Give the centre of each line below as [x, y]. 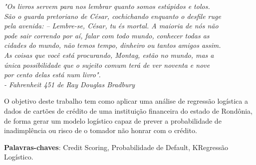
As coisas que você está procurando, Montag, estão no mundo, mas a [109, 55]
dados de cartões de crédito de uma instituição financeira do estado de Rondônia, [128, 110]
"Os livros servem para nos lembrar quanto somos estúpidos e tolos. [107, 6]
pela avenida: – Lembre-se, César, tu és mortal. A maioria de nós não [111, 26]
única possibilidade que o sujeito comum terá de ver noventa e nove [107, 65]
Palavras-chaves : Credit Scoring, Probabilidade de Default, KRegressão [116, 147]
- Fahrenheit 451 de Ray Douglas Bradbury [70, 84]
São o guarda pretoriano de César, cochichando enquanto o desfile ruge [113, 16]
